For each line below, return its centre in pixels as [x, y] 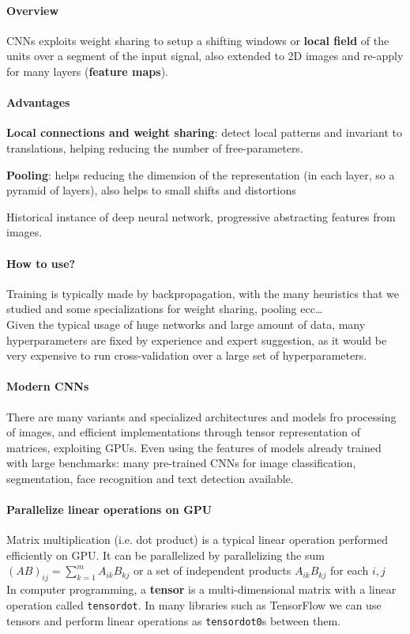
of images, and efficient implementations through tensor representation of [184, 432]
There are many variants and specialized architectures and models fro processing [201, 416]
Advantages [38, 102]
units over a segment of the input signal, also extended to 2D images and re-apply [205, 56]
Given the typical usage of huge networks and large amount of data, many [186, 324]
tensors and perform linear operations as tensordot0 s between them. [173, 620]
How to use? [41, 263]
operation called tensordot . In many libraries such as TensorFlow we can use [194, 604]
